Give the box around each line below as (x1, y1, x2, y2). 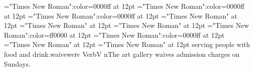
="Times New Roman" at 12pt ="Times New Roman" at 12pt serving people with (4, 39, 250, 49)
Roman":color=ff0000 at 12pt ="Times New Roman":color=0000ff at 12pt (4, 29, 225, 40)
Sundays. (4, 58, 31, 69)
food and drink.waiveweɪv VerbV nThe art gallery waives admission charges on (4, 48, 240, 59)
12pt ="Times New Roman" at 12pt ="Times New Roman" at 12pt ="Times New (4, 20, 249, 30)
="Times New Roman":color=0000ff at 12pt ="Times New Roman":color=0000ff (4, 1, 245, 11)
